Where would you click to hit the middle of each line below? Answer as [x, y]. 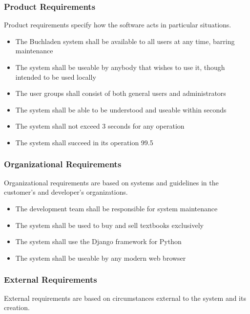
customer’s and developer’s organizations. [66, 192]
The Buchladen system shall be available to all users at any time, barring [125, 41]
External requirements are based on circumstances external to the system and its [125, 298]
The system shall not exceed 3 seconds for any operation [100, 126]
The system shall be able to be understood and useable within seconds [121, 109]
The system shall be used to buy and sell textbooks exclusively [109, 225]
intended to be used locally [56, 77]
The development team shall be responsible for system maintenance [116, 208]
